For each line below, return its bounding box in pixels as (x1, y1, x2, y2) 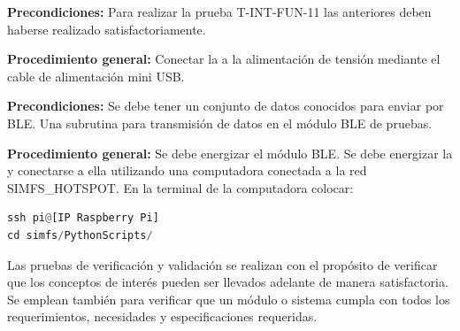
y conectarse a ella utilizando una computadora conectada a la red (7, 161, 367, 180)
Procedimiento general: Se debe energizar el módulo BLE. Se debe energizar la (7, 143, 453, 162)
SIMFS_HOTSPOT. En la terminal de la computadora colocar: (7, 178, 354, 196)
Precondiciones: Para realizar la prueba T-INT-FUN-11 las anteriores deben (7, 3, 432, 20)
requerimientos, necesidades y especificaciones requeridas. (7, 307, 318, 326)
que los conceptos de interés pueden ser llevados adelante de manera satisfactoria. (7, 273, 448, 291)
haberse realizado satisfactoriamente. (7, 19, 206, 38)
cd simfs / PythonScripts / (7, 228, 153, 242)
